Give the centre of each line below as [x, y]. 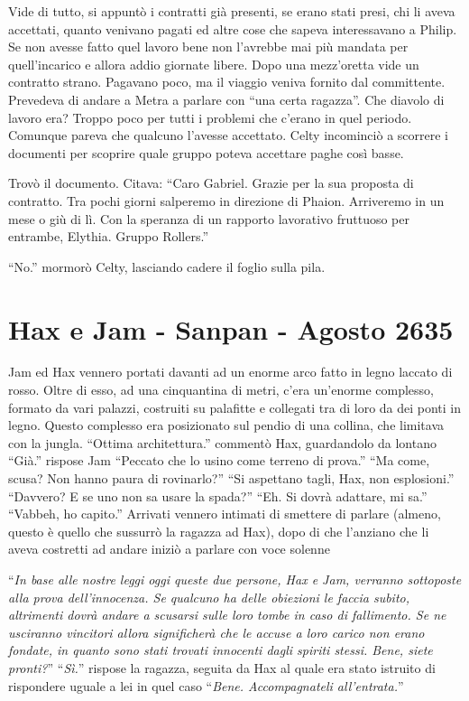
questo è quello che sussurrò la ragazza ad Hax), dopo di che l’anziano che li [219, 531]
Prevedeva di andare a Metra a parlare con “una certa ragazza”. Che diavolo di [226, 99]
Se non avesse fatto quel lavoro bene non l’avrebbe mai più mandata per [208, 47]
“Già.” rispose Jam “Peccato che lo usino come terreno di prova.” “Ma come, [219, 460]
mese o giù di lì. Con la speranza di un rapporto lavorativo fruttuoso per [209, 218]
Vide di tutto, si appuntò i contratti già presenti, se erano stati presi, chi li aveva [232, 11]
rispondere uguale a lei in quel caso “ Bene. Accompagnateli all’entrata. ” [206, 685]
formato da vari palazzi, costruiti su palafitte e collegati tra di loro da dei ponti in [235, 407]
